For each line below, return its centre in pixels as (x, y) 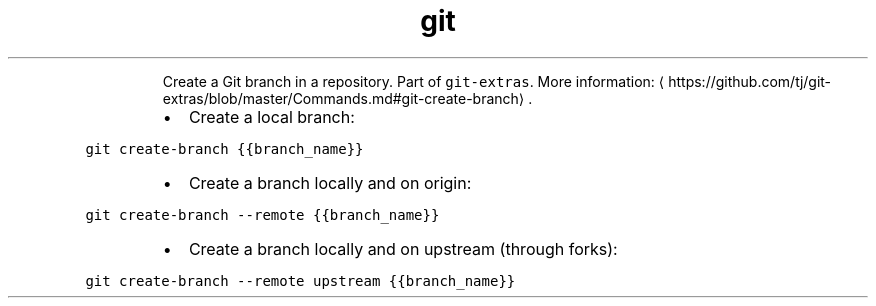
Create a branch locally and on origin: (330, 182)
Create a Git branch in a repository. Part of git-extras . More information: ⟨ (413, 81)
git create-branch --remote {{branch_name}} (262, 214)
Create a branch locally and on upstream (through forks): (403, 248)
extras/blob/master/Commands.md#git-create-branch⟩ (343, 98)
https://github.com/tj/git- (750, 81)
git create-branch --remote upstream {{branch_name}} (300, 280)
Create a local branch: (271, 116)
